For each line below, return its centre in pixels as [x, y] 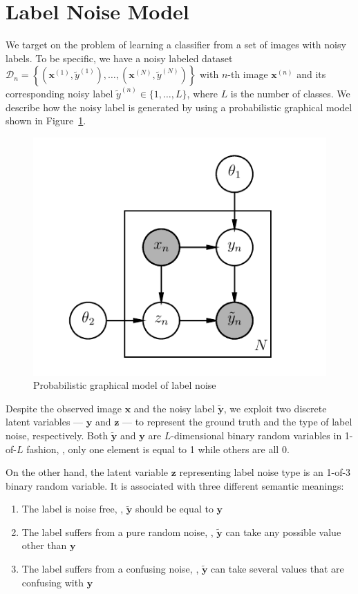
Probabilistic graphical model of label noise [125, 385]
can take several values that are [277, 569]
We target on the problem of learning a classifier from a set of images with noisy [176, 45]
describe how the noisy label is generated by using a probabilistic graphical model [179, 107]
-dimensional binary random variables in [256, 435]
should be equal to [175, 509]
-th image [248, 74]
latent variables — [45, 422]
